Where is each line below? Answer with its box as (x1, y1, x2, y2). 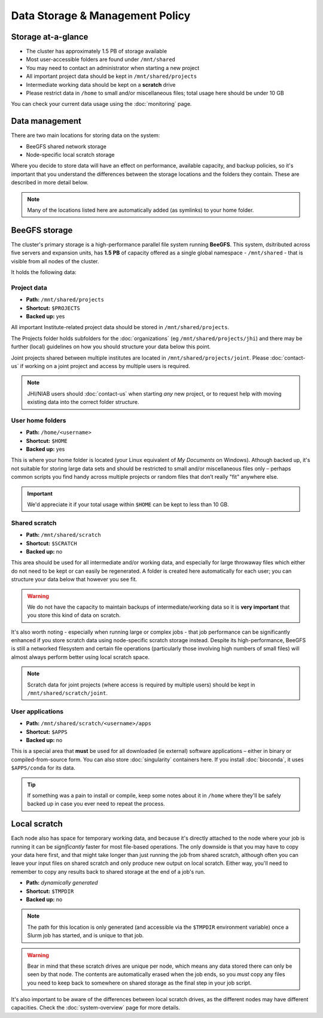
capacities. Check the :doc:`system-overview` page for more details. (11, 1004, 181, 1011)
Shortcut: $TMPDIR (26, 888, 74, 895)
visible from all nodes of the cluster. (11, 257, 99, 265)
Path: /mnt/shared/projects (26, 296, 105, 303)
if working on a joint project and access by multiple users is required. (20, 363, 191, 369)
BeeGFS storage (11, 225, 73, 235)
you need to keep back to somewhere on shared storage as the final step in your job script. (27, 979, 252, 986)
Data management (11, 116, 82, 126)
